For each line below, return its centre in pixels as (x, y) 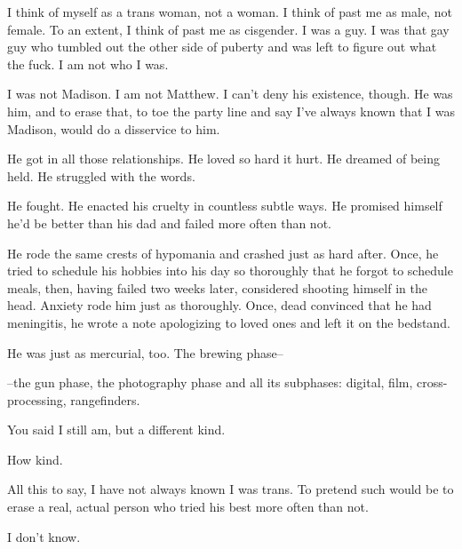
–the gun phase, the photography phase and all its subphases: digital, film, (210, 382)
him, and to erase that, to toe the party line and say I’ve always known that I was (231, 111)
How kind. (35, 459)
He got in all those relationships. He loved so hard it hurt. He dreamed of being (223, 159)
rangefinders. (105, 399)
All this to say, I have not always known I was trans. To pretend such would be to (231, 489)
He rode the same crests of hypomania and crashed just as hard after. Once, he (223, 253)
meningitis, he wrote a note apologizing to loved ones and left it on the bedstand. (229, 322)
